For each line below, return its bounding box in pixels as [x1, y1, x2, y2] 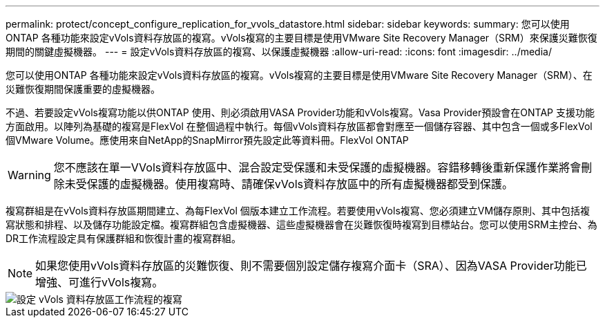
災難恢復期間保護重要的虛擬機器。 [6, 83, 160, 95]
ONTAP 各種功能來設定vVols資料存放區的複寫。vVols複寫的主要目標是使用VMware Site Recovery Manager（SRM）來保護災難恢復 [6, 32, 597, 44]
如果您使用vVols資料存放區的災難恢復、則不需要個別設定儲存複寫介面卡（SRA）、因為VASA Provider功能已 [35, 259, 587, 273]
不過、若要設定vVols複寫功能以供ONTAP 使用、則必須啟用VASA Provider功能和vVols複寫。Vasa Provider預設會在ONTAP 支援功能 [6, 107, 595, 118]
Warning [8, 168, 51, 182]
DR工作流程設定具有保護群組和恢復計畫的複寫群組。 [6, 232, 242, 244]
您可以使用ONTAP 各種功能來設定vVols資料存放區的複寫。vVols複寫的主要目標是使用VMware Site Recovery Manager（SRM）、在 [6, 69, 593, 81]
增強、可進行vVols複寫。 [35, 275, 164, 289]
